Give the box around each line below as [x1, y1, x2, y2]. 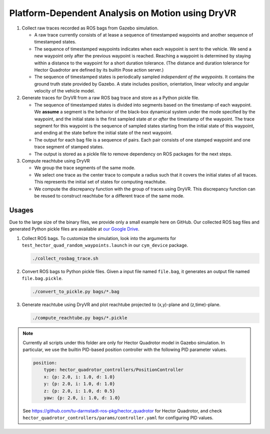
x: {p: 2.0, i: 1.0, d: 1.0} [43, 374, 115, 379]
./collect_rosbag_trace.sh [32, 255, 98, 261]
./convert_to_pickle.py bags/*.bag [32, 289, 119, 294]
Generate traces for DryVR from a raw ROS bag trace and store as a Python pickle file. [21, 95, 199, 101]
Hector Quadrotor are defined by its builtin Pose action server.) [34, 66, 164, 72]
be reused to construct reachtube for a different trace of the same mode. [34, 192, 184, 198]
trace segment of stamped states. [34, 144, 104, 150]
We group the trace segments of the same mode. [34, 165, 135, 171]
